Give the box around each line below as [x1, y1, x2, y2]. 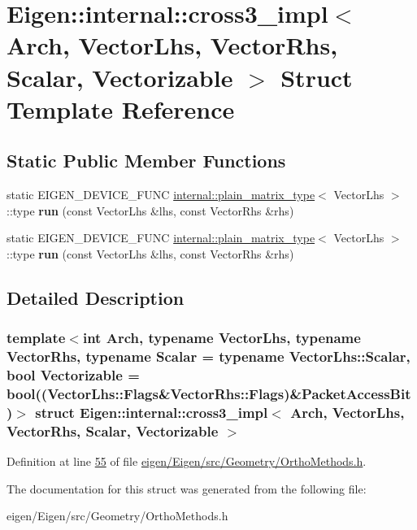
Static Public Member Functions [7, 148, 286, 173]
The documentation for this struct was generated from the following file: [7, 480, 367, 497]
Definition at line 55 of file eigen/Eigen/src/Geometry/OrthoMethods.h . [7, 453, 367, 470]
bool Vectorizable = [7, 365, 140, 385]
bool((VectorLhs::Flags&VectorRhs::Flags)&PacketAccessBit [7, 383, 411, 403]
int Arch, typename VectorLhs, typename [82, 328, 361, 348]
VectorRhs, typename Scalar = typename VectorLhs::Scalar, [7, 346, 410, 367]
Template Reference [7, 92, 235, 125]
